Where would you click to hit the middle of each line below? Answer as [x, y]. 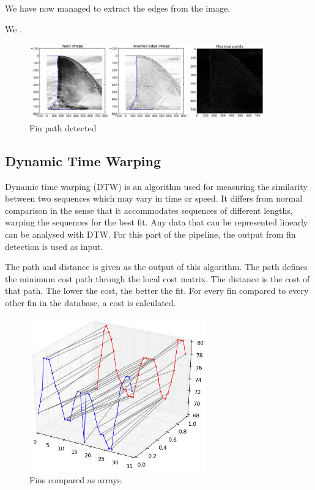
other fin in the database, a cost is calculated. [91, 303]
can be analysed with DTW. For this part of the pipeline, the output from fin [150, 234]
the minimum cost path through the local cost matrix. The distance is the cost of [157, 278]
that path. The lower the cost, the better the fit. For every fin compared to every [157, 291]
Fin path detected [63, 127]
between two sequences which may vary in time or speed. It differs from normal [154, 198]
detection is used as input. [54, 246]
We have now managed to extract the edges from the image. [117, 8]
